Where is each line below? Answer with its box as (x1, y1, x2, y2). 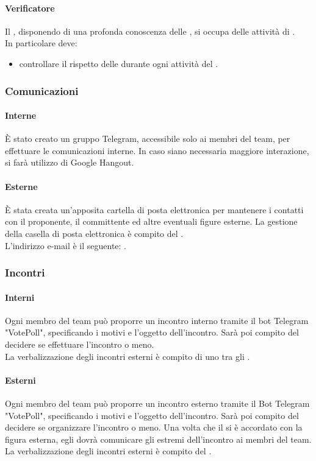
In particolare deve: (5, 37, 77, 49)
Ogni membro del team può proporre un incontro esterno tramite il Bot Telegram (5, 396, 310, 409)
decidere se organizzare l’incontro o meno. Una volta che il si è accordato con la (5, 421, 303, 434)
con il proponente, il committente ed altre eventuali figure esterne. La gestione (5, 215, 298, 228)
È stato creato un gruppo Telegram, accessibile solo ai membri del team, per (5, 132, 290, 145)
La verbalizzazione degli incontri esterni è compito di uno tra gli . (5, 350, 250, 362)
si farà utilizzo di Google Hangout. (5, 156, 134, 169)
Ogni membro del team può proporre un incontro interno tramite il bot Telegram (5, 314, 309, 326)
